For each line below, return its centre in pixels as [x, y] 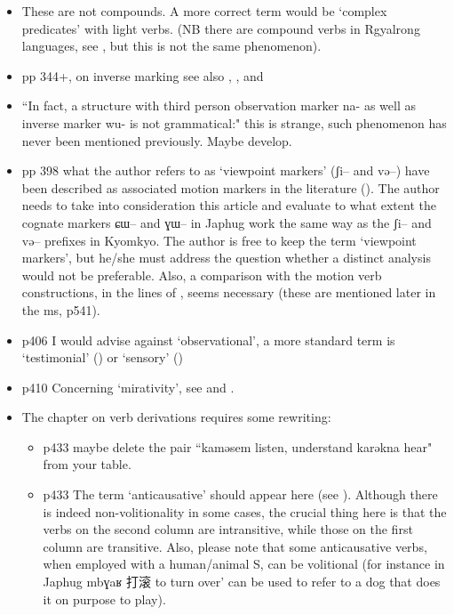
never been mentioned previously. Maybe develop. [157, 140]
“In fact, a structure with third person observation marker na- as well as [219, 105]
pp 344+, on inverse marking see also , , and [143, 75]
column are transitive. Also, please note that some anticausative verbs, [235, 546]
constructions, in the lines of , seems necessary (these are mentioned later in [229, 292]
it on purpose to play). [104, 599]
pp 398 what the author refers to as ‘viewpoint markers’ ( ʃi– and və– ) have [226, 170]
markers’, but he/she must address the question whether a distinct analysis [226, 258]
